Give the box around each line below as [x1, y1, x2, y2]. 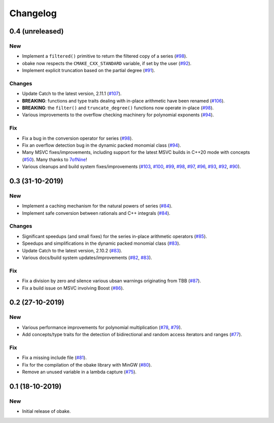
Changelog [9, 8, 57, 19]
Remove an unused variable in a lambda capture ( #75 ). [22, 369, 137, 375]
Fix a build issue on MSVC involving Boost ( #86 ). [22, 285, 124, 291]
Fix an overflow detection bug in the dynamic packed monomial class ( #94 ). [22, 142, 181, 148]
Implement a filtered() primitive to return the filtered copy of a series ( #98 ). [22, 53, 188, 59]
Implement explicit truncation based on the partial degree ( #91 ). [22, 68, 155, 74]
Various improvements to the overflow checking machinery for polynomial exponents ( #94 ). [22, 112, 214, 118]
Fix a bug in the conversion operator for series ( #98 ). [22, 135, 133, 141]
